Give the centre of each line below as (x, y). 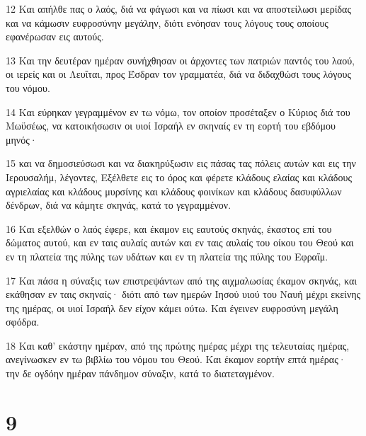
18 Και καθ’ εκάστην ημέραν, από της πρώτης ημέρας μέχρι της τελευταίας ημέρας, (178, 345)
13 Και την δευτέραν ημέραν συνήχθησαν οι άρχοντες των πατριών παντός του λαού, (180, 60)
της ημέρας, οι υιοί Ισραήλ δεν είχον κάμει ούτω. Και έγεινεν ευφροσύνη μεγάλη (172, 308)
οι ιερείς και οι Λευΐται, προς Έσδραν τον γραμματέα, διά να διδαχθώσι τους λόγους (179, 74)
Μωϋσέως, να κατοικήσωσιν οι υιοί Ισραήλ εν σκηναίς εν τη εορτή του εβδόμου (171, 126)
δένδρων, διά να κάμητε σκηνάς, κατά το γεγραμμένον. (119, 205)
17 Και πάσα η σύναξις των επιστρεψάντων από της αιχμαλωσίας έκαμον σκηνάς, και (182, 280)
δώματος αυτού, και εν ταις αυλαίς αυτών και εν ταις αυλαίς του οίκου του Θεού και (180, 242)
